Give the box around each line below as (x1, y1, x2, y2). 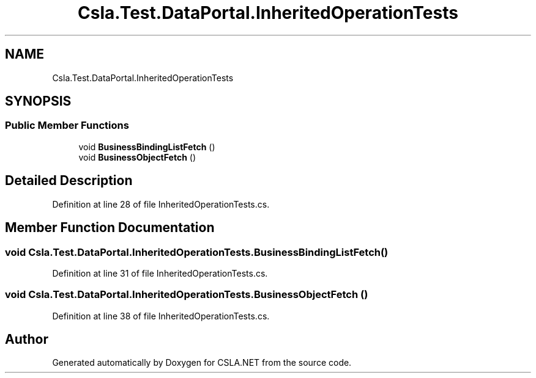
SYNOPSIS (5, 93, 72, 109)
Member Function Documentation (5, 220, 215, 236)
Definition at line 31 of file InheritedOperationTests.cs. (52, 267, 268, 278)
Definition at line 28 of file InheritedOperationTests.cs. (52, 198, 270, 209)
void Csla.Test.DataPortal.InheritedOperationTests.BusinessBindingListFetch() (5, 245, 389, 258)
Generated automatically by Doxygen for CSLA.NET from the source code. (52, 357, 352, 368)
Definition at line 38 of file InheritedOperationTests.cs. (52, 310, 270, 321)
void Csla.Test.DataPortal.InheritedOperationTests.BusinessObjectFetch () (5, 288, 368, 301)
